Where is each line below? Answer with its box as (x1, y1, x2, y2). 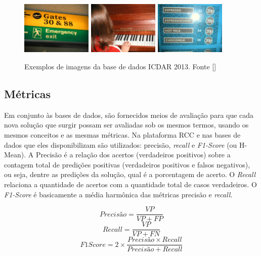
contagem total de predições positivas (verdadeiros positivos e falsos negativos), (4, 159, 250, 169)
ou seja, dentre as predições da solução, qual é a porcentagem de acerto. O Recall (4, 169, 256, 180)
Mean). (4, 149, 26, 160)
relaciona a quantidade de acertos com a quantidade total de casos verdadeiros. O (4, 179, 257, 189)
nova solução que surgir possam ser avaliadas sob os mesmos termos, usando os (4, 119, 249, 130)
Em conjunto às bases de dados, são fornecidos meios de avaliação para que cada (4, 109, 254, 120)
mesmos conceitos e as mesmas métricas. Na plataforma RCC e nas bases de (4, 129, 241, 140)
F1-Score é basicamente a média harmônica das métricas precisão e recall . (4, 189, 233, 199)
